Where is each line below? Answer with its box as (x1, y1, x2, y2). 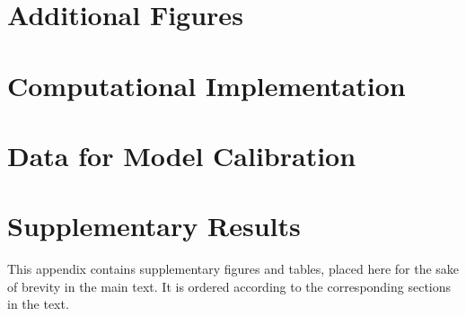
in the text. (7, 294, 69, 313)
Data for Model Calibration (7, 136, 356, 173)
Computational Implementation (7, 66, 406, 103)
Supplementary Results (7, 207, 301, 244)
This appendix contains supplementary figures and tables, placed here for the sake (7, 259, 460, 278)
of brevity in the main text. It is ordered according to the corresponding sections (7, 276, 452, 295)
